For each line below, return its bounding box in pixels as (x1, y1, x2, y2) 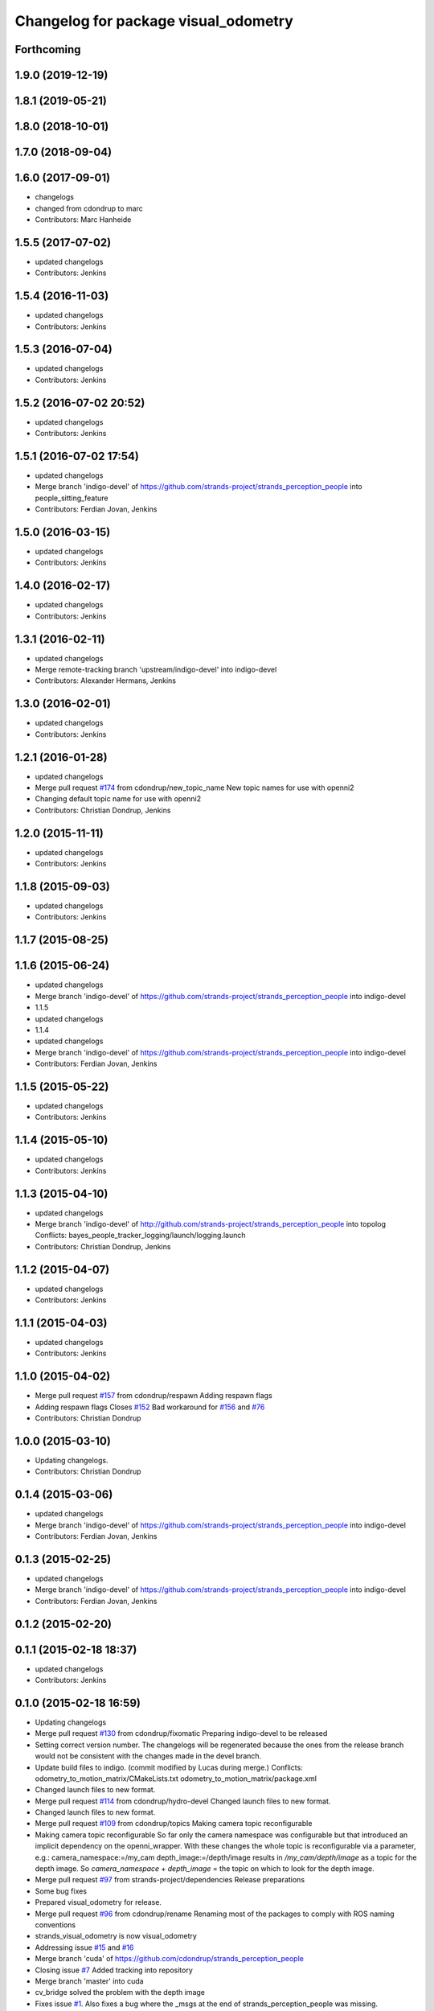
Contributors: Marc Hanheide (35, 214, 132, 224)
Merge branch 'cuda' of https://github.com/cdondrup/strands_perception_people (35, 1954, 305, 1964)
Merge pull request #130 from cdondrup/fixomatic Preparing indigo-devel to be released (35, 1729, 328, 1738)
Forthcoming (14, 43, 81, 56)
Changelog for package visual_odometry (14, 12, 293, 30)
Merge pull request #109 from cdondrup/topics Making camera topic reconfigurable (35, 1819, 313, 1828)
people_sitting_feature (35, 493, 108, 503)
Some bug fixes (35, 1886, 88, 1896)
